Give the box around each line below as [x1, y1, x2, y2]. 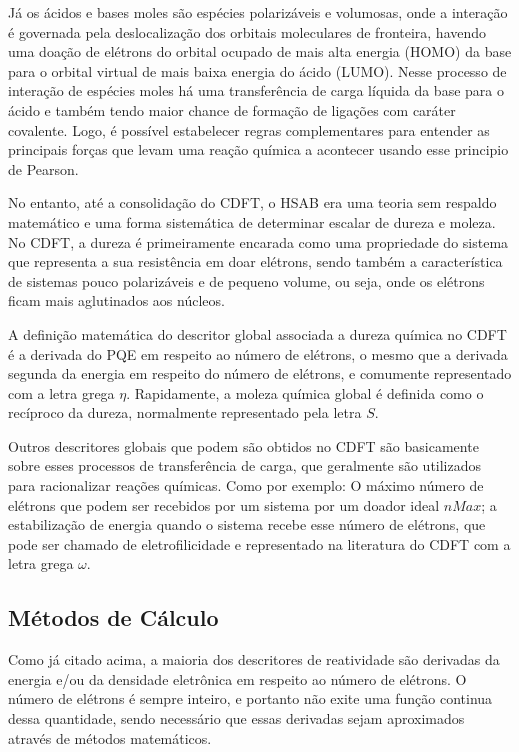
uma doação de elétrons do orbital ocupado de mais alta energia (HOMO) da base [8, 41, 512, 62]
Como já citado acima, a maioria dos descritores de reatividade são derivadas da [8, 649, 500, 670]
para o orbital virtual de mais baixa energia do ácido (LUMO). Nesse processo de [8, 60, 507, 81]
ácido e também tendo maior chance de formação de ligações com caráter [8, 99, 456, 120]
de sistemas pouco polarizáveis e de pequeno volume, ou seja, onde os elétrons [8, 270, 485, 291]
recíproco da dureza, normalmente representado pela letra [8, 402, 362, 423]
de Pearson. [8, 158, 79, 179]
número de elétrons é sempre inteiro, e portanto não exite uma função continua [8, 688, 493, 709]
